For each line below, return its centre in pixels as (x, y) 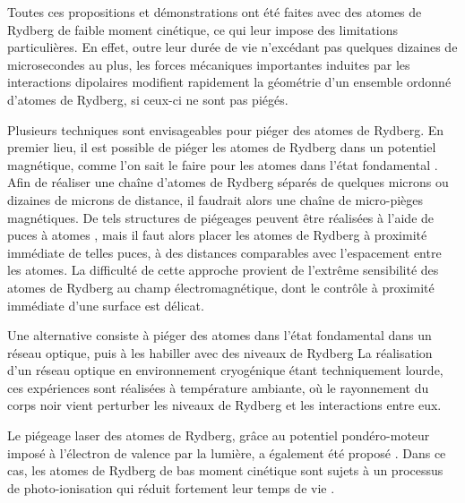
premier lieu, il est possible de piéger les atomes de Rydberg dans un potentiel (222, 147)
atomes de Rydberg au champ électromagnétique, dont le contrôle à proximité (221, 287)
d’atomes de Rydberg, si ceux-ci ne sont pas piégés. (148, 99)
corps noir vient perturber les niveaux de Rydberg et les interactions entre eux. (224, 405)
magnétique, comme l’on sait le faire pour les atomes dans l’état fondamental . (223, 164)
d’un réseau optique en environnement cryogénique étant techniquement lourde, (225, 370)
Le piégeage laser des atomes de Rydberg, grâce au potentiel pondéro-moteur (219, 435)
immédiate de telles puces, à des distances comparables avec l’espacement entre (224, 252)
